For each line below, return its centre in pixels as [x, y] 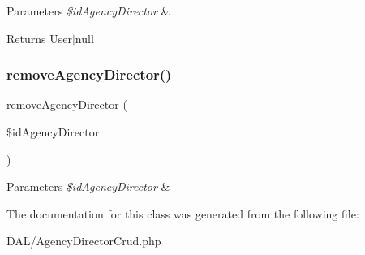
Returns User [39, 38]
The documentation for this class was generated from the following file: [183, 213]
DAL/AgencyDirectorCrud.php [84, 241]
